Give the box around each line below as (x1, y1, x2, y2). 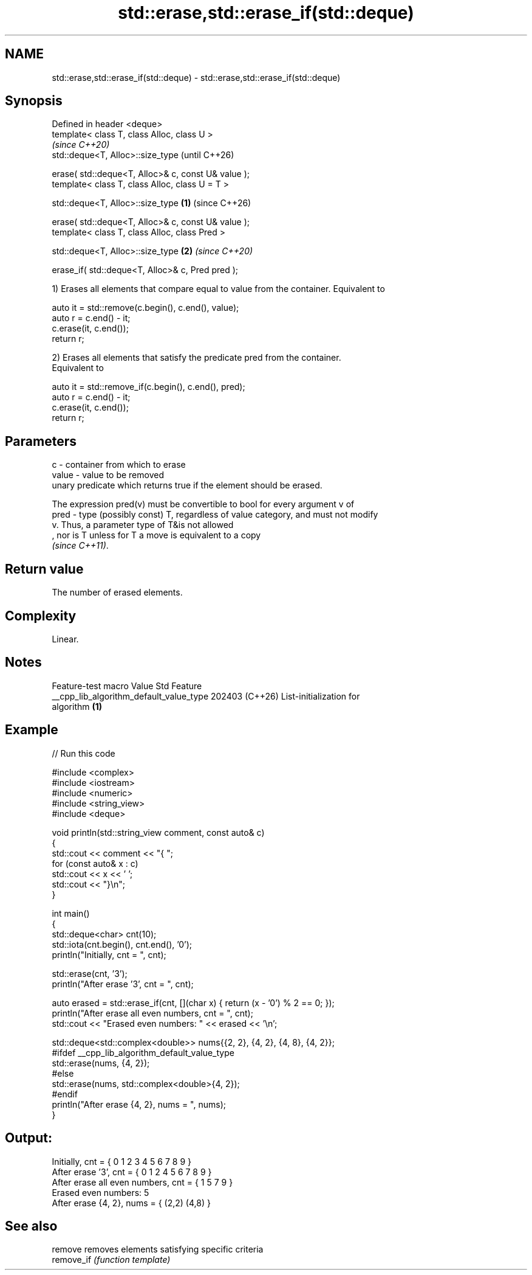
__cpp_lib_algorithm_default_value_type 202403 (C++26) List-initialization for (52, 690, 360, 701)
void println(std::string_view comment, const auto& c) (52, 827, 265, 838)
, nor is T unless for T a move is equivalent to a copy (52, 530, 261, 541)
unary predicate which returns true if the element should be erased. (52, 480, 322, 491)
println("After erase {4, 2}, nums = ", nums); (52, 1099, 226, 1110)
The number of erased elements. (52, 587, 183, 598)
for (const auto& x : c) (52, 858, 138, 869)
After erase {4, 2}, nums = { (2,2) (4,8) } (52, 1197, 211, 1208)
